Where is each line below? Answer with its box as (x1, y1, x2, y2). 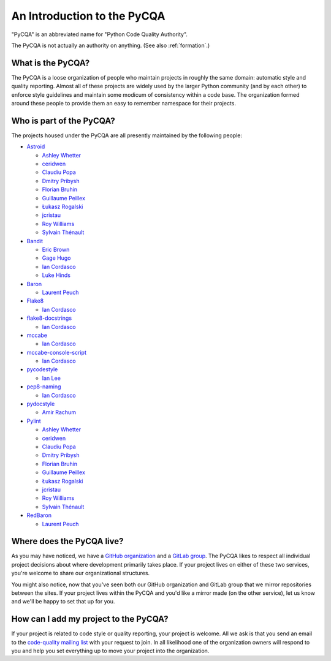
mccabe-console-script (26, 349, 87, 356)
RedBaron (26, 512, 52, 519)
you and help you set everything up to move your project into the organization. (11, 647, 210, 655)
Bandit (26, 237, 43, 244)
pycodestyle (26, 366, 58, 373)
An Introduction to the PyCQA (11, 9, 165, 23)
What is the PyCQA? (11, 58, 90, 68)
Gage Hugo (42, 254, 71, 262)
